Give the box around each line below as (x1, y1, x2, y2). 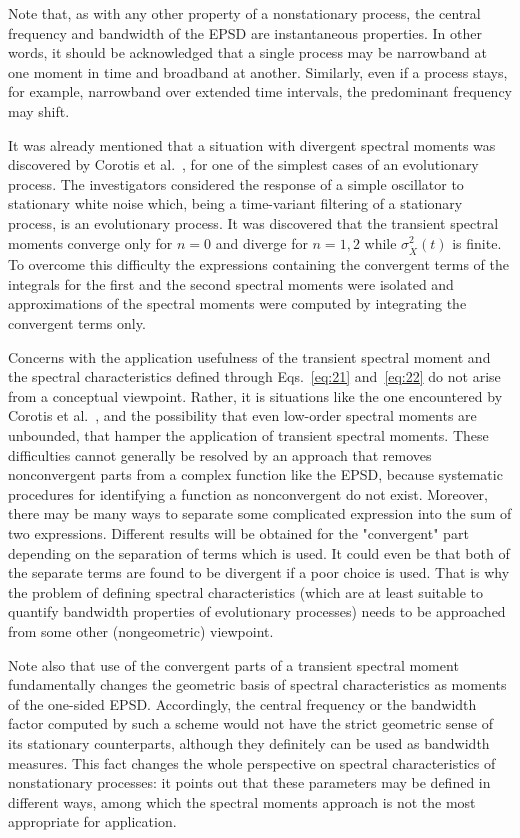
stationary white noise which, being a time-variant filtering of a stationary (8, 193, 463, 214)
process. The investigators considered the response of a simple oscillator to (8, 173, 464, 194)
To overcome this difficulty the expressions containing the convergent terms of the (8, 254, 509, 275)
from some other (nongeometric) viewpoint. (8, 620, 274, 641)
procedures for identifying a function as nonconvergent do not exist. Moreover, (8, 483, 489, 504)
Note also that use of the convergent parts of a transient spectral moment (8, 654, 459, 675)
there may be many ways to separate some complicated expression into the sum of (8, 503, 512, 524)
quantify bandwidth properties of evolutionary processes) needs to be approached (8, 601, 506, 622)
